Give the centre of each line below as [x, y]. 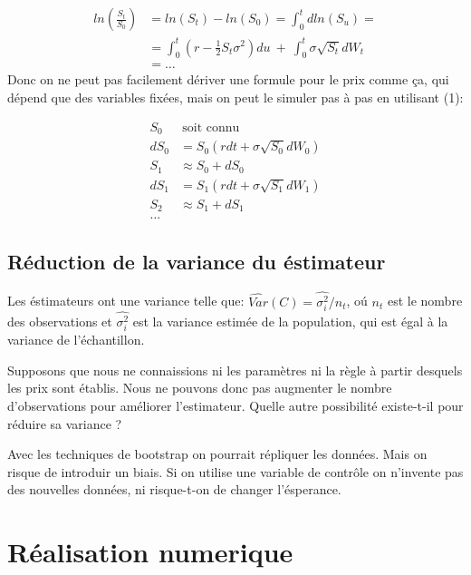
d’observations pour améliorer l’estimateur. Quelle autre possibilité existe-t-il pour [235, 406]
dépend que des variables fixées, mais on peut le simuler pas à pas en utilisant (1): [235, 97]
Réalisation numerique [150, 552]
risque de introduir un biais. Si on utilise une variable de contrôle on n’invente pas [235, 471]
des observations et [60, 322]
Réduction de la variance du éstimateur [197, 261]
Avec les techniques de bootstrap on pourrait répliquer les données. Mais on [217, 454]
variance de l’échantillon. [76, 340]
